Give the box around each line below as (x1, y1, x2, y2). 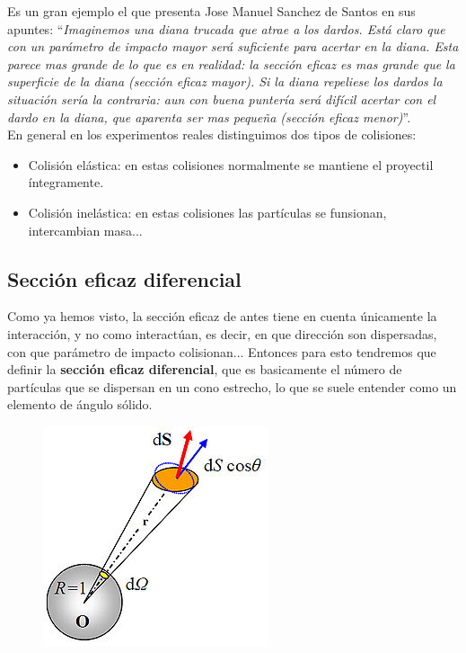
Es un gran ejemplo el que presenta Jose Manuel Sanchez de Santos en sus (7, 2, 416, 20)
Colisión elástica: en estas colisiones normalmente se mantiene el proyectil (28, 155, 434, 174)
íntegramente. (28, 173, 104, 192)
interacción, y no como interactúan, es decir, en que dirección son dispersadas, (7, 324, 437, 343)
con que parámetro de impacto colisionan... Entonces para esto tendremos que (7, 342, 436, 361)
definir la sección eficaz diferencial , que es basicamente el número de (7, 360, 402, 379)
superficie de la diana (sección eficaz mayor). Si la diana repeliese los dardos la (7, 72, 443, 91)
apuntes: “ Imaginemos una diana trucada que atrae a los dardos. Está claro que (7, 19, 445, 38)
